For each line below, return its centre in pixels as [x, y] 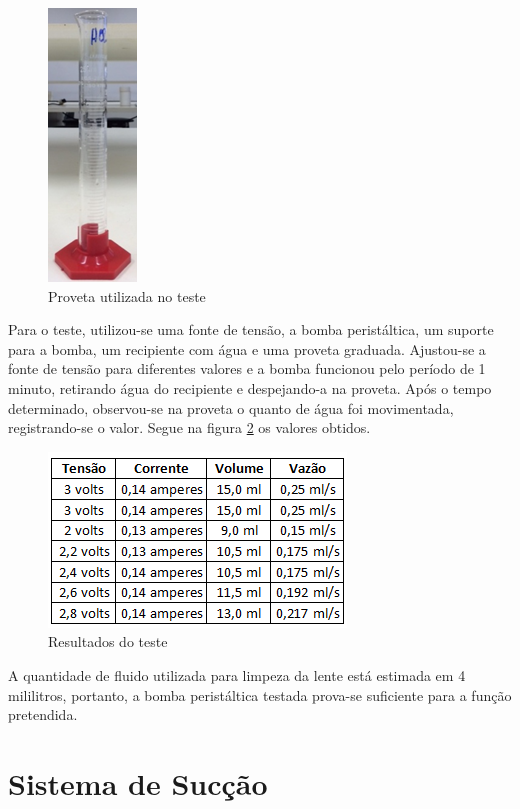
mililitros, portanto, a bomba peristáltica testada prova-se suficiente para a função [260, 694]
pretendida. [43, 714]
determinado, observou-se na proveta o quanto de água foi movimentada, [231, 407]
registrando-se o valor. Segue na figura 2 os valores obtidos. [189, 427]
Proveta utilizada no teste [127, 295]
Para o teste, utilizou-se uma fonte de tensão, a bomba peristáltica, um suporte [251, 329]
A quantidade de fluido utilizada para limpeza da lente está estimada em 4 [237, 674]
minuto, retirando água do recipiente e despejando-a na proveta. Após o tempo [250, 387]
